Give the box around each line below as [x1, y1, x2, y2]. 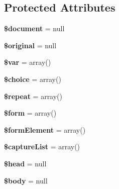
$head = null [4, 158, 47, 168]
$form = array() [4, 108, 57, 118]
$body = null [4, 175, 48, 185]
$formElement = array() [4, 124, 86, 135]
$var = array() [4, 57, 51, 67]
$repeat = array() [4, 90, 63, 101]
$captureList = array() [4, 141, 80, 152]
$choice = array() [4, 73, 61, 84]
